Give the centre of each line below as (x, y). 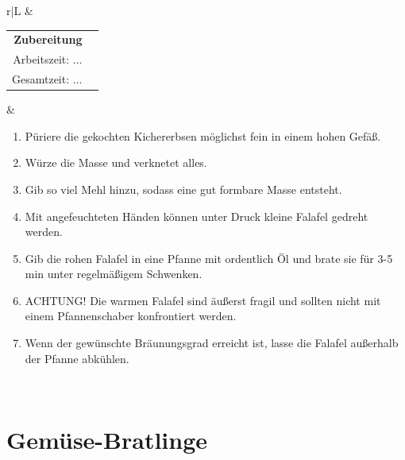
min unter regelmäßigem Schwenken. (114, 274)
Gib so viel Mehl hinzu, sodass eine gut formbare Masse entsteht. (183, 189)
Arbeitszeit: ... (48, 59)
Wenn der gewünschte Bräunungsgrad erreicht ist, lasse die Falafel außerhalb (212, 343)
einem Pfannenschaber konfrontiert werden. (131, 316)
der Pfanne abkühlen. (77, 358)
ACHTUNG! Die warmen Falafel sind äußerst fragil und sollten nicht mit (203, 300)
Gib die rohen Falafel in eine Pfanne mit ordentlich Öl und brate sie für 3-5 (209, 258)
